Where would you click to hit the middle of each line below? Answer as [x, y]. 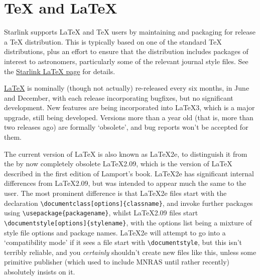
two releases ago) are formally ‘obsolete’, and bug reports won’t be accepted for [126, 127]
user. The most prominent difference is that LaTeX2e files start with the [115, 193]
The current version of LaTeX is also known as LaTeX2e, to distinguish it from [126, 154]
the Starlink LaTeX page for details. [60, 71]
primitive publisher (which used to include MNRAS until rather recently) [117, 262]
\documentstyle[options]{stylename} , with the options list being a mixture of [128, 222]
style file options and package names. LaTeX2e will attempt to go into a [115, 232]
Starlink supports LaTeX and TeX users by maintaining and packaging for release [130, 32]
